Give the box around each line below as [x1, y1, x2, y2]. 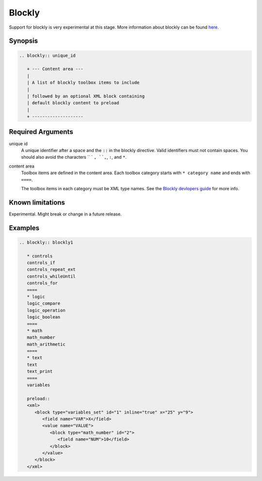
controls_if [27, 260, 55, 265]
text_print [27, 369, 53, 374]
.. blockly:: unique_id [19, 52, 76, 58]
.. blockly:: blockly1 [19, 239, 73, 245]
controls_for [27, 281, 58, 286]
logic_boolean [27, 315, 61, 320]
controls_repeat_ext [27, 267, 76, 272]
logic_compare [27, 301, 61, 306]
